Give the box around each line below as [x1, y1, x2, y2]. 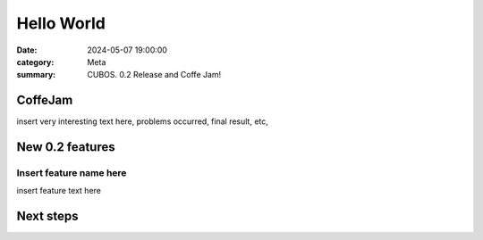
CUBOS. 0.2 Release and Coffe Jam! [87, 70, 222, 80]
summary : [16, 70, 56, 80]
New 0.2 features [16, 139, 115, 155]
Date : [16, 45, 38, 55]
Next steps [16, 209, 79, 224]
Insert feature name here [16, 167, 127, 179]
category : [16, 56, 55, 67]
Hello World [16, 13, 106, 33]
